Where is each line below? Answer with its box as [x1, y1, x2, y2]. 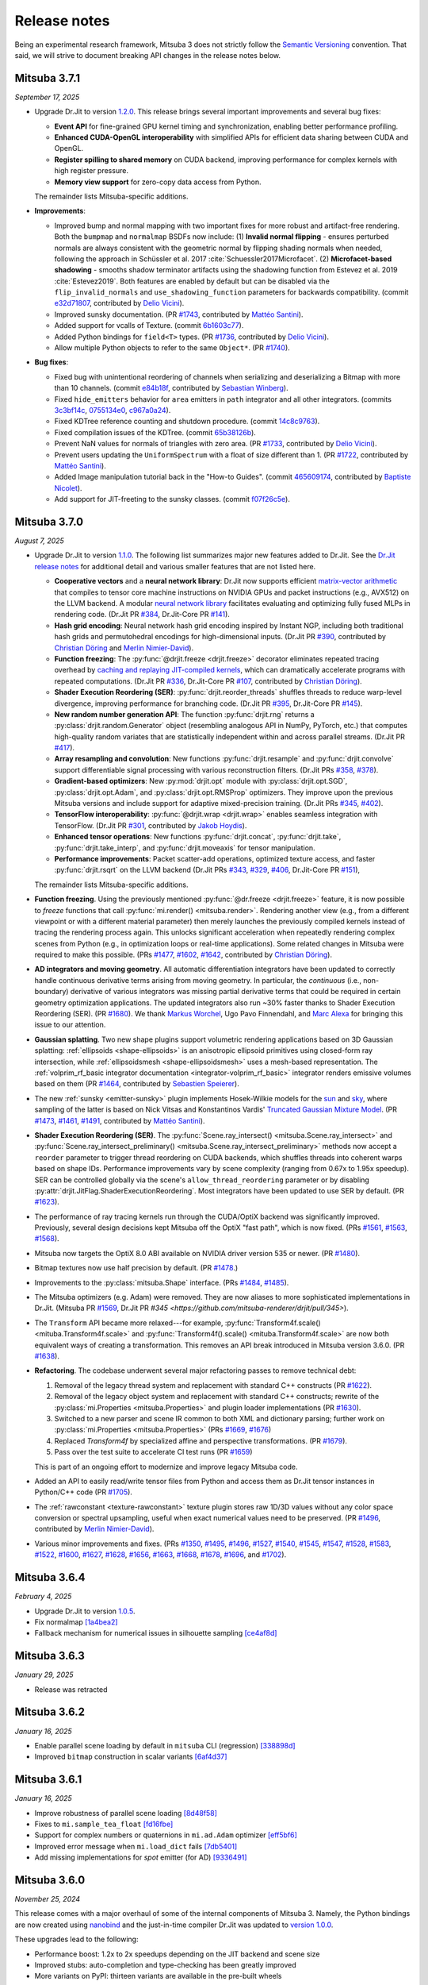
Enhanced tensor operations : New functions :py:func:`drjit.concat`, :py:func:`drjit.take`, [54, 832, 342, 842]
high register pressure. [54, 166, 128, 175]
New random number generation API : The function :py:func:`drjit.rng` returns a [54, 709, 315, 719]
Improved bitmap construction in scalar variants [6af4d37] [34, 1752, 227, 1762]
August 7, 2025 [14, 536, 65, 545]
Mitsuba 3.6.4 [14, 1571, 86, 1584]
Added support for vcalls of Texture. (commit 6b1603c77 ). [54, 321, 244, 330]
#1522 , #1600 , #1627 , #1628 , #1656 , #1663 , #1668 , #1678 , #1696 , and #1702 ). [34, 1550, 287, 1559]
